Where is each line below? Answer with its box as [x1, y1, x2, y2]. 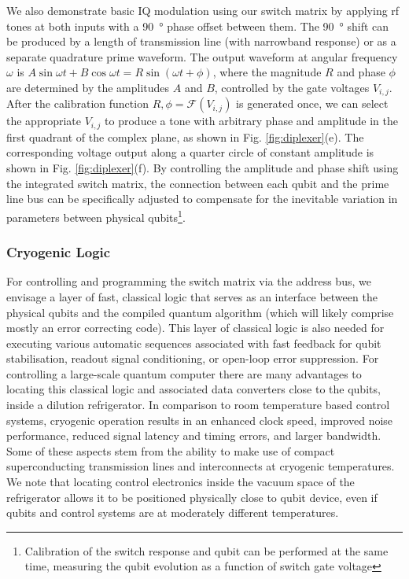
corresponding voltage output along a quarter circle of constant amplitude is [6, 144, 374, 160]
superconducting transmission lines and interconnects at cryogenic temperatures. [6, 458, 395, 474]
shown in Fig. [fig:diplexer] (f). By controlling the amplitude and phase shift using [6, 160, 399, 176]
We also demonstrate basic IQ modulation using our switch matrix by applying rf [6, 2, 400, 18]
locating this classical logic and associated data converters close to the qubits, [6, 381, 381, 397]
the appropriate [6, 112, 81, 129]
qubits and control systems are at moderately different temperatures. [6, 504, 339, 521]
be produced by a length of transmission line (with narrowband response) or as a [6, 33, 396, 50]
